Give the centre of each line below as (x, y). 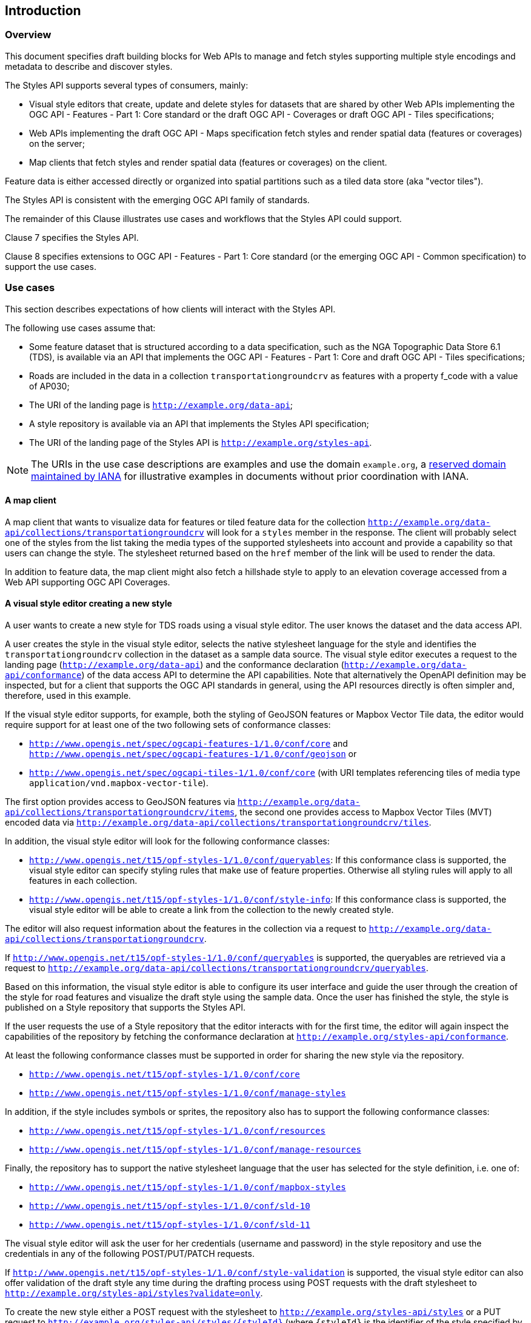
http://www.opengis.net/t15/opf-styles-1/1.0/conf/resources (177, 1130)
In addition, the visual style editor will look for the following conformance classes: (167, 841)
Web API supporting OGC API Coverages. (88, 582)
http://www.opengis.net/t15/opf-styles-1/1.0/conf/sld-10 (170, 1206)
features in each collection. (83, 880)
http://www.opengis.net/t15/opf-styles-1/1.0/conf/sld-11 (170, 1224)
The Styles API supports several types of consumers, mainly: (127, 85)
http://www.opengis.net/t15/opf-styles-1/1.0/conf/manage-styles (188, 1093)
